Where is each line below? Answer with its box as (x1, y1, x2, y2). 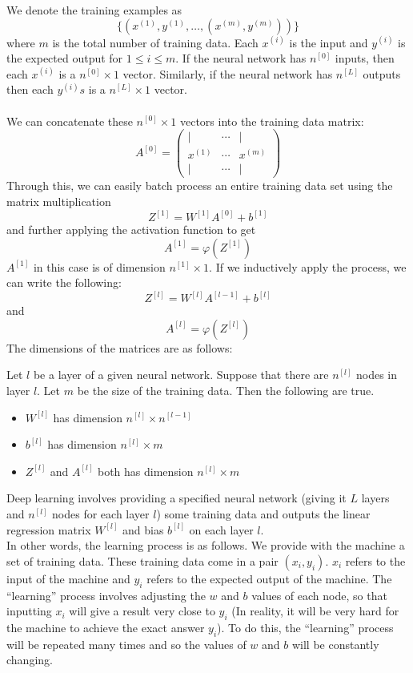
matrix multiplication (6, 192, 111, 209)
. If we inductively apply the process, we (209, 258, 407, 275)
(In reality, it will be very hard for (231, 602, 399, 619)
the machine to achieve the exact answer (6, 619, 205, 635)
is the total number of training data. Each (52, 34, 259, 50)
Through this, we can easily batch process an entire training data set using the (6, 177, 393, 194)
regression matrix (6, 521, 91, 538)
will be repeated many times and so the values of (6, 635, 247, 652)
